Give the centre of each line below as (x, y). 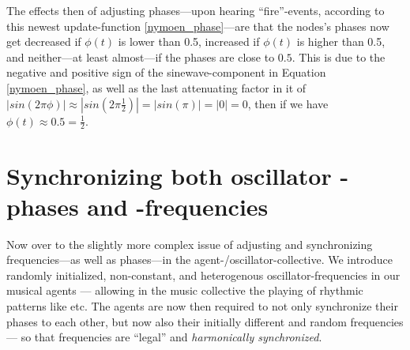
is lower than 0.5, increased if (189, 41)
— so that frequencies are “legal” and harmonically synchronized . (164, 337)
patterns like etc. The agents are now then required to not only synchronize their (202, 306)
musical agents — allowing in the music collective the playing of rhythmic (185, 290)
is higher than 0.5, (341, 41)
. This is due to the (339, 56)
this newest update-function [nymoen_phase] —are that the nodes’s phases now (198, 26)
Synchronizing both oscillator (169, 175)
